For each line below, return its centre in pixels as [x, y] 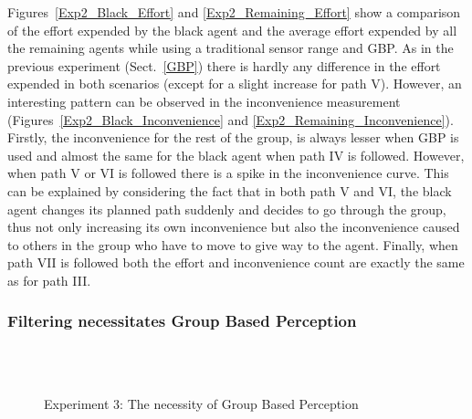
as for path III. [49, 280]
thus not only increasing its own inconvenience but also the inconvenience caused [234, 227]
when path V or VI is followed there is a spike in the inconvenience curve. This [228, 173]
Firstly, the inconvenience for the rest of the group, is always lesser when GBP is [233, 137]
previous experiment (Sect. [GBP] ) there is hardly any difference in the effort [224, 65]
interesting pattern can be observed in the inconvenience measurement [204, 101]
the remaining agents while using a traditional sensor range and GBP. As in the [231, 48]
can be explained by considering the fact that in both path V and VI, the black [230, 190]
